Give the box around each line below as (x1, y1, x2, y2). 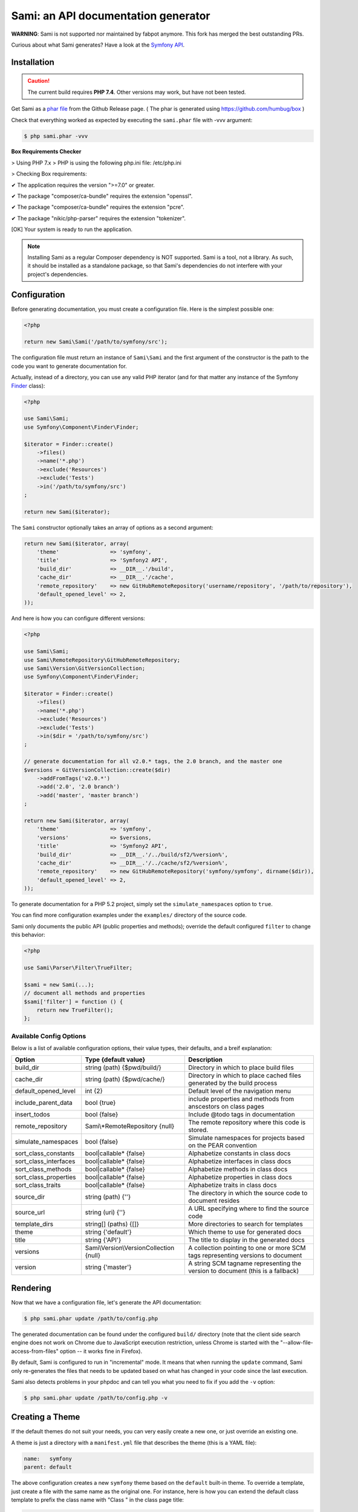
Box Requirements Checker (11, 148, 82, 155)
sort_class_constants (15, 1149, 75, 1158)
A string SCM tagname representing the (188, 1259, 302, 1268)
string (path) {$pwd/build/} (85, 1063, 161, 1072)
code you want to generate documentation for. (11, 362, 127, 370)
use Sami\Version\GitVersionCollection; (24, 665, 145, 671)
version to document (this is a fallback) (188, 1267, 299, 1276)
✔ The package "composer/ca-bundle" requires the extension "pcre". (11, 203, 184, 211)
